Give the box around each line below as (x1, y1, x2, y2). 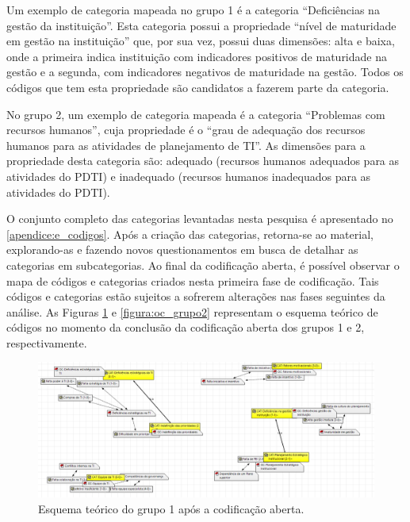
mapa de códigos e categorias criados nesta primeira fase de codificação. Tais (6, 272, 379, 289)
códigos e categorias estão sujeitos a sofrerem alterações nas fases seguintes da (6, 288, 385, 305)
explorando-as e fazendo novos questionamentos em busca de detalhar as (6, 241, 358, 258)
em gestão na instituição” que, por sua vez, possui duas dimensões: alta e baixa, (6, 33, 395, 49)
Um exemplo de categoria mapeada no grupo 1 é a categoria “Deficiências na (6, 2, 380, 17)
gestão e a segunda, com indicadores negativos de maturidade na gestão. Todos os (6, 63, 404, 80)
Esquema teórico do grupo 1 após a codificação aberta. (38, 500, 305, 516)
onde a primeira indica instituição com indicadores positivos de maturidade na (6, 48, 387, 64)
